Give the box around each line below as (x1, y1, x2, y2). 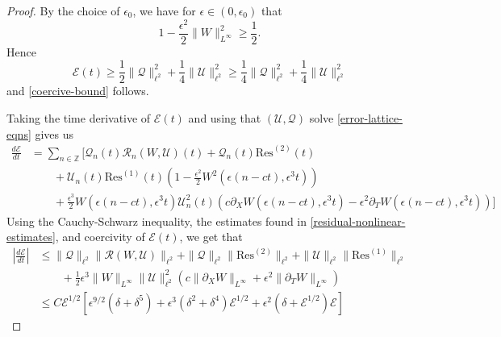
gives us (35, 125, 74, 142)
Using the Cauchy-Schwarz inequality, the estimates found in (6, 212, 307, 229)
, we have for (132, 2, 196, 19)
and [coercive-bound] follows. (6, 82, 149, 99)
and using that (188, 109, 261, 126)
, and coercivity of (55, 228, 145, 245)
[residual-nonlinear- (310, 212, 406, 229)
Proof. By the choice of (6, 2, 120, 19)
